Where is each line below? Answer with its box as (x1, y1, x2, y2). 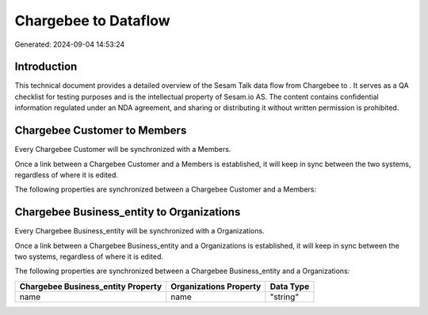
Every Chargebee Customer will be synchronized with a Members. (14, 145, 231, 154)
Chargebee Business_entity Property (19, 281, 162, 292)
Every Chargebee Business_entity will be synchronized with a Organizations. (14, 226, 265, 236)
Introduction (14, 60, 78, 74)
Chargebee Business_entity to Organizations (14, 206, 241, 219)
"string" (269, 291, 300, 302)
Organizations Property (170, 281, 262, 292)
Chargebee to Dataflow (14, 12, 170, 29)
